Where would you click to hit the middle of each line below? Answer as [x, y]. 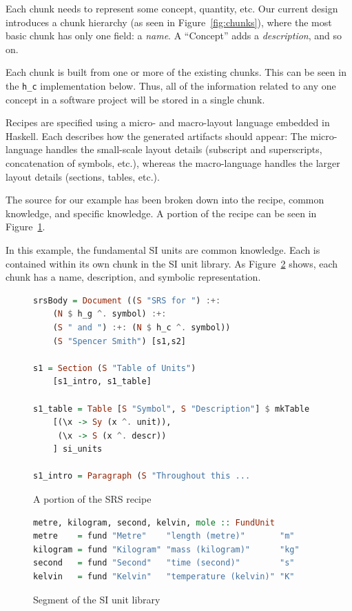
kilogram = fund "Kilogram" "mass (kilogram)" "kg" [166, 549]
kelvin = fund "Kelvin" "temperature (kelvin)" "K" [164, 577]
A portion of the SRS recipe [92, 499]
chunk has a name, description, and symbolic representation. [133, 277]
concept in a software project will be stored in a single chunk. [135, 99]
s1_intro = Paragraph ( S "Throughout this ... [142, 476]
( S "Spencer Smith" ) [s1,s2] [119, 341]
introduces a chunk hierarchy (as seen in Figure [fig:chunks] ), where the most [169, 22]
